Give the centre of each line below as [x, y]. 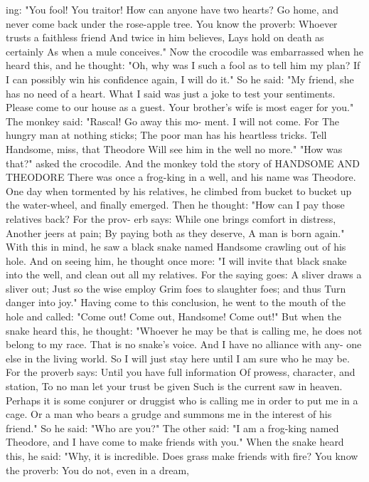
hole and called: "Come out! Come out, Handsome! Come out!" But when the [173, 316]
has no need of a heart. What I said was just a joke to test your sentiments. [171, 93]
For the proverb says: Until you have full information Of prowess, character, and [181, 372]
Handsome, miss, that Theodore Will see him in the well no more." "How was [174, 148]
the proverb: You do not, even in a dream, [97, 470]
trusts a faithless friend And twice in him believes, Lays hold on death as [165, 37]
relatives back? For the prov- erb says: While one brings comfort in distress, [171, 218]
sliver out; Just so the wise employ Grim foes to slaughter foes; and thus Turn [176, 288]
